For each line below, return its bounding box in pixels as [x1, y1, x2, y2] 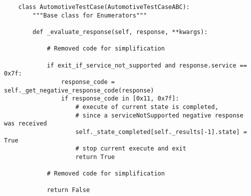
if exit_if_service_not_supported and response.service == [46, 61, 247, 69]
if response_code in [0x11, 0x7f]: [61, 95, 179, 102]
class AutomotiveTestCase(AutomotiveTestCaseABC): [18, 3, 190, 10]
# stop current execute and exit [75, 145, 187, 152]
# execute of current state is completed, [75, 103, 219, 110]
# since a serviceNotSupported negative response [75, 111, 244, 119]
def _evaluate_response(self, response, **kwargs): [32, 28, 208, 35]
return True [75, 153, 115, 160]
